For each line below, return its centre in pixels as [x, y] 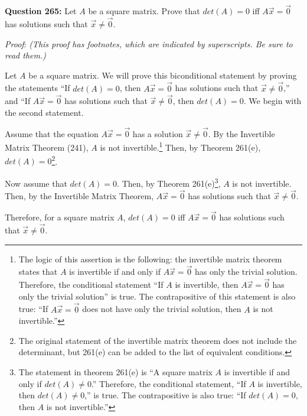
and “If [18, 101]
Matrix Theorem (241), [47, 147]
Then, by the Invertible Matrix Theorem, [79, 196]
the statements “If [37, 88]
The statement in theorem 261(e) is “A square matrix [115, 372]
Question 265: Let [41, 11]
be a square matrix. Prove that [144, 11]
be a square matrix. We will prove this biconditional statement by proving [163, 75]
